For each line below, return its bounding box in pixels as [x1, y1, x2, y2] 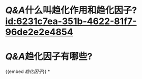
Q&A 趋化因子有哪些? [5, 51, 93, 62]
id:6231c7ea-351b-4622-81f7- [5, 16, 137, 27]
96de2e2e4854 [5, 26, 73, 38]
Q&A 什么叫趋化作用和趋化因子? [5, 5, 137, 16]
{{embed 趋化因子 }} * [5, 68, 50, 74]
